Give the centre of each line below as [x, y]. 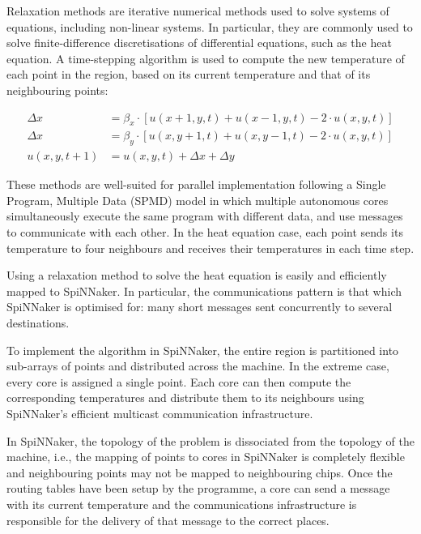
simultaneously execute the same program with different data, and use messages [205, 216]
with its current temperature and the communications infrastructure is [182, 504]
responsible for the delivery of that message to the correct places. [168, 520]
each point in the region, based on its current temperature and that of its [189, 74]
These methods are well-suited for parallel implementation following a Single [196, 184]
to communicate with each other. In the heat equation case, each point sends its [205, 232]
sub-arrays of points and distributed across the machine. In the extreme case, [198, 366]
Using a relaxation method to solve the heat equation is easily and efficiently [197, 275]
